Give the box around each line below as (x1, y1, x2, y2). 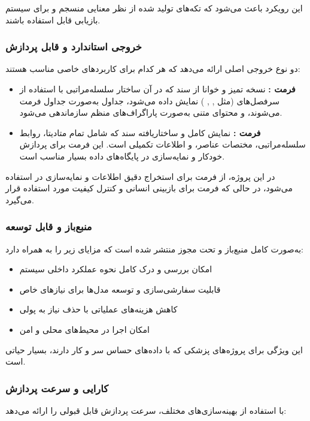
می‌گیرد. (5, 193, 34, 206)
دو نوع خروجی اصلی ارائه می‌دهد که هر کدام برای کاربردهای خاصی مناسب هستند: (5, 62, 300, 75)
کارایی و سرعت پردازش (5, 380, 108, 395)
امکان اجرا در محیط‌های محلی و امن (19, 323, 150, 335)
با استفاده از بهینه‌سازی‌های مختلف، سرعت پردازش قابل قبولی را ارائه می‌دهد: (5, 404, 287, 416)
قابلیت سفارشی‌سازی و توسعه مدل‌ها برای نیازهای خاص (19, 282, 221, 295)
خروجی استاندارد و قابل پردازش (5, 39, 142, 54)
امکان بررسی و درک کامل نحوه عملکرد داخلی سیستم (19, 263, 212, 275)
